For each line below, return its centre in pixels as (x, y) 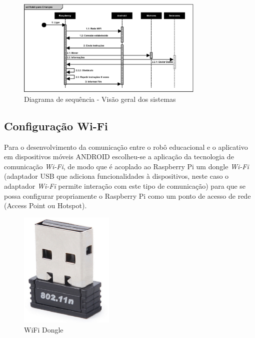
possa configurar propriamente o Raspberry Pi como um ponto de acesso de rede (127, 195)
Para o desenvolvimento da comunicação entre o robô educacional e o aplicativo (126, 147)
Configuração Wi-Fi (56, 126)
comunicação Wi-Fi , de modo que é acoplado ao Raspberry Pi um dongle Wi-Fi (126, 166)
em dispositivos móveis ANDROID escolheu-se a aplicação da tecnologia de (119, 157)
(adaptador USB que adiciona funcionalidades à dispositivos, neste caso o (116, 176)
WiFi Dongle (44, 329)
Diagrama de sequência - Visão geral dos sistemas (100, 99)
